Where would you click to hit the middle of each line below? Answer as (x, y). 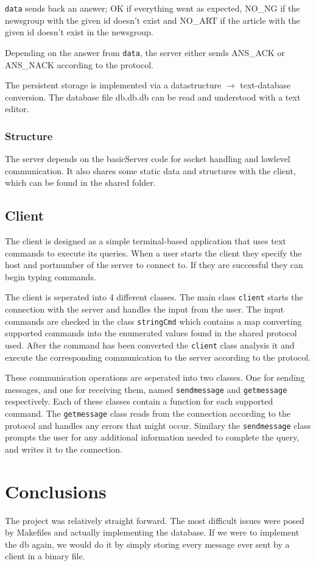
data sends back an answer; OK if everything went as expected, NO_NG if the (153, 8)
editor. (17, 109)
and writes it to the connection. (64, 449)
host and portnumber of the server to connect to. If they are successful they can (154, 265)
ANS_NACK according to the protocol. (79, 64)
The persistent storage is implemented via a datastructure (113, 85)
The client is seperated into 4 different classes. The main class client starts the (154, 297)
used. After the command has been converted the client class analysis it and (150, 345)
